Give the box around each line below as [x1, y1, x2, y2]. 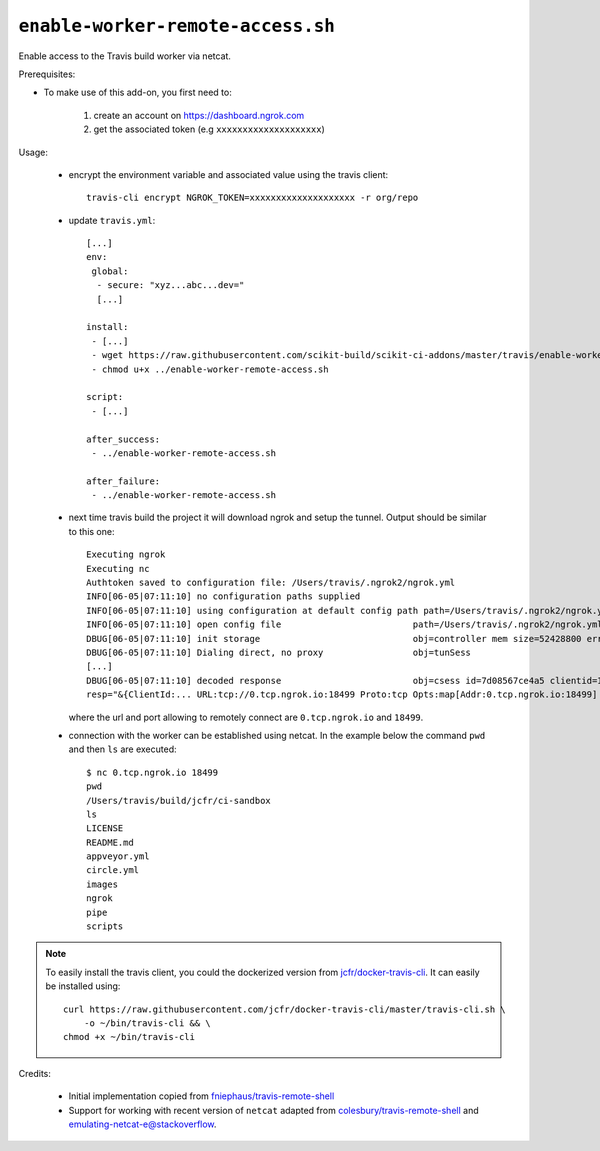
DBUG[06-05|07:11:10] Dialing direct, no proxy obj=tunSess [86, 647, 472, 658]
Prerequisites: [18, 68, 76, 80]
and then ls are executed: [68, 743, 177, 755]
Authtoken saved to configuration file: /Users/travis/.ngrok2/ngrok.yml [86, 577, 456, 589]
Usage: [18, 146, 49, 158]
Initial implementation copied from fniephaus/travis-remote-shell [68, 1090, 335, 1102]
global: [91, 265, 129, 277]
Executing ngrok [86, 549, 166, 560]
